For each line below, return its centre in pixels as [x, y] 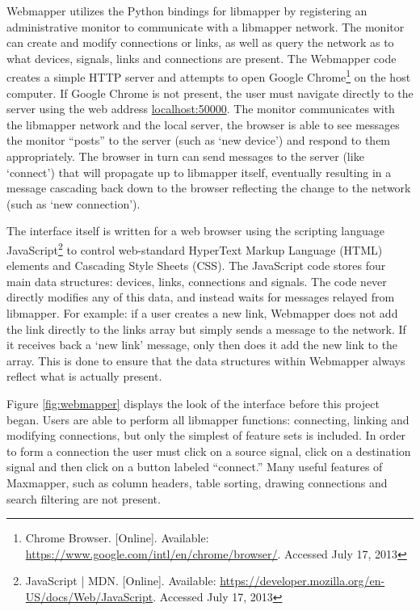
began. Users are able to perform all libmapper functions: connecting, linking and [208, 419]
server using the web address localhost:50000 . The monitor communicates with [201, 109]
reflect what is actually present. [84, 376]
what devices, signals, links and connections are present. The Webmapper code [202, 58]
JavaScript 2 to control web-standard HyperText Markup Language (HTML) [195, 248]
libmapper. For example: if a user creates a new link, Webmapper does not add [202, 313]
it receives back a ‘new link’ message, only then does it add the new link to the [202, 345]
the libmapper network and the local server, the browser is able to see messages [203, 124]
